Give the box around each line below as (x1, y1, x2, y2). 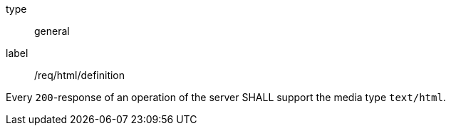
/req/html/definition (34, 69, 125, 81)
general (34, 25, 70, 37)
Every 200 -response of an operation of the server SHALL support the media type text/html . (6, 91, 446, 103)
